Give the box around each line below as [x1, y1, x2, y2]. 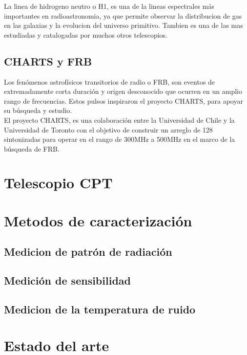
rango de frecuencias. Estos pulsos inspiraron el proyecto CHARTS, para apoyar [4, 95, 243, 106]
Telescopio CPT [4, 172, 113, 192]
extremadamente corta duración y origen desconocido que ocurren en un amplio [4, 86, 242, 96]
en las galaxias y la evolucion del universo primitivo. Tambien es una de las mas [4, 20, 243, 30]
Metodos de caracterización [4, 210, 192, 230]
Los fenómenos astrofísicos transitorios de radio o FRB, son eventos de [4, 76, 215, 87]
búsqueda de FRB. [4, 143, 60, 154]
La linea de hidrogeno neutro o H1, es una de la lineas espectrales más [4, 1, 214, 11]
